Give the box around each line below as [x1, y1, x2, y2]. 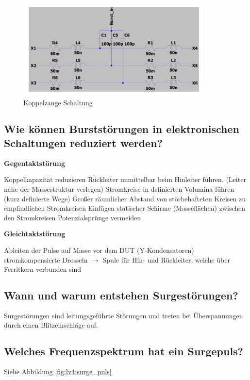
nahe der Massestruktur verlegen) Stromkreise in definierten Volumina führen [4, 183, 234, 194]
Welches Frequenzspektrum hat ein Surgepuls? [4, 344, 244, 359]
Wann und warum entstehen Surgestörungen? [4, 288, 238, 303]
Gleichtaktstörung [4, 229, 66, 239]
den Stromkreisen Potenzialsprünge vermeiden [4, 212, 141, 222]
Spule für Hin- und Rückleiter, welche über [102, 254, 230, 264]
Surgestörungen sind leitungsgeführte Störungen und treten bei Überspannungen [4, 310, 243, 320]
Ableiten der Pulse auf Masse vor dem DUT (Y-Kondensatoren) [4, 245, 194, 255]
